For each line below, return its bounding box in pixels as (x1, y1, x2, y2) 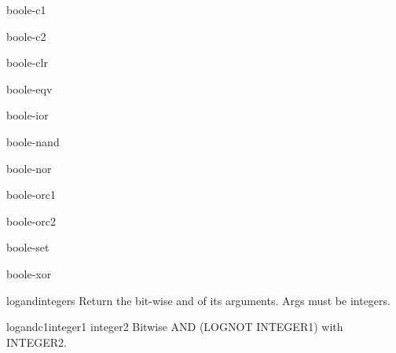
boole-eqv (6, 80, 53, 97)
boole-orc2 (6, 212, 57, 229)
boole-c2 (6, 28, 46, 44)
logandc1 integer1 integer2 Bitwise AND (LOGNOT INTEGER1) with (6, 318, 343, 335)
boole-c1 (6, 2, 46, 17)
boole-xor (6, 265, 52, 281)
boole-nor (6, 160, 52, 176)
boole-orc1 (6, 186, 57, 203)
